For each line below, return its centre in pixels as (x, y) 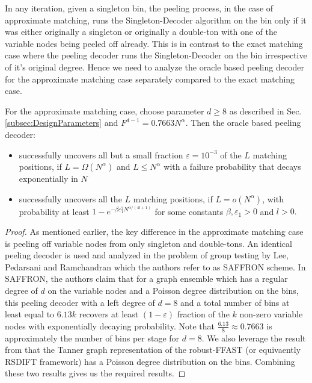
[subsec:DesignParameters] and (62, 123)
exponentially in (48, 179)
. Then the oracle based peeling (243, 123)
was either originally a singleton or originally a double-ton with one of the (141, 32)
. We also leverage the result (254, 338)
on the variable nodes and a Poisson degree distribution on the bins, (173, 290)
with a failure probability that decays (232, 167)
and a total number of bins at (235, 302)
